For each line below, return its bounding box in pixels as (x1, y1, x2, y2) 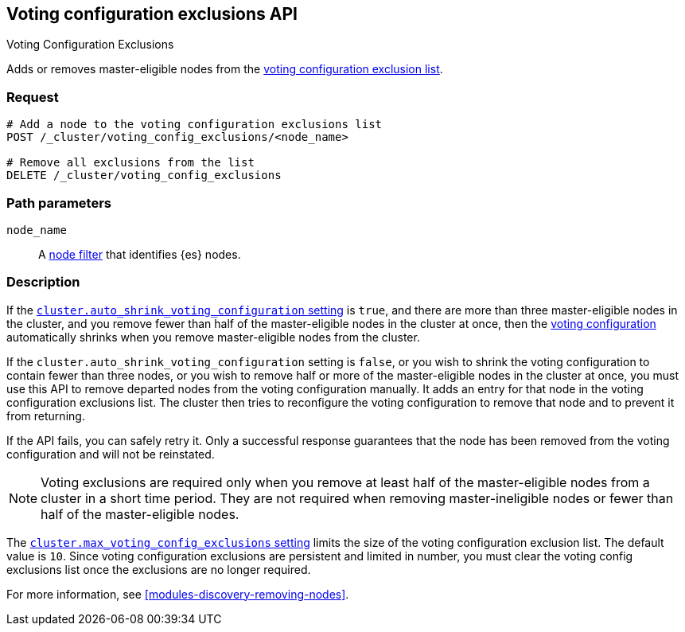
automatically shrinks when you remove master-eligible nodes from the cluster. (6, 330, 420, 344)
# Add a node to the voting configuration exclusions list (6, 118, 383, 131)
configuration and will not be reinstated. (6, 447, 215, 461)
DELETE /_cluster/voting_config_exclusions (6, 169, 282, 182)
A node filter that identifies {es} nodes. (38, 247, 241, 261)
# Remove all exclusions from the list (6, 156, 255, 170)
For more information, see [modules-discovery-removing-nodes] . (6, 587, 349, 601)
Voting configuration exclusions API (6, 4, 298, 24)
